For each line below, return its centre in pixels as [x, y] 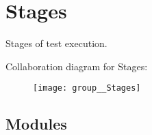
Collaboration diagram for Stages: [77, 66]
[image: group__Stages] [87, 88]
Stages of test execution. [56, 43]
